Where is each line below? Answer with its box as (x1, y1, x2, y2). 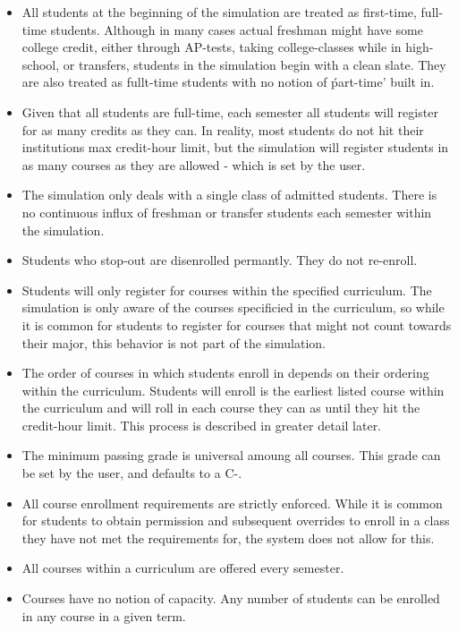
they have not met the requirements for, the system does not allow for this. (21, 528, 435, 547)
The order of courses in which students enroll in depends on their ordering (21, 363, 429, 382)
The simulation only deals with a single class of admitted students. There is (21, 185, 437, 204)
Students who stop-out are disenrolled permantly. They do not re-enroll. (21, 251, 418, 269)
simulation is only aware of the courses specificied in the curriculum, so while (21, 298, 445, 317)
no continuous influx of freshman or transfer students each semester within (21, 202, 432, 221)
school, (21, 55, 60, 73)
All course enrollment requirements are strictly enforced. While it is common (21, 493, 443, 512)
